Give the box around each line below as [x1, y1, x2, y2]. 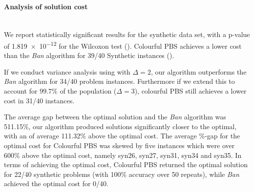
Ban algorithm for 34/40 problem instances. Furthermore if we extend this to [4, 76, 235, 86]
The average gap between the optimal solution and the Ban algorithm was [4, 112, 226, 122]
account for [4, 86, 38, 96]
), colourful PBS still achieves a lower [134, 86, 247, 96]
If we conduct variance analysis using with [4, 66, 130, 77]
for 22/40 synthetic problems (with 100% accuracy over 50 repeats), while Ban [4, 169, 239, 179]
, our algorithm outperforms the [150, 66, 247, 77]
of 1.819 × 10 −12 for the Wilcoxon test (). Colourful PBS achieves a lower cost [4, 39, 242, 51]
